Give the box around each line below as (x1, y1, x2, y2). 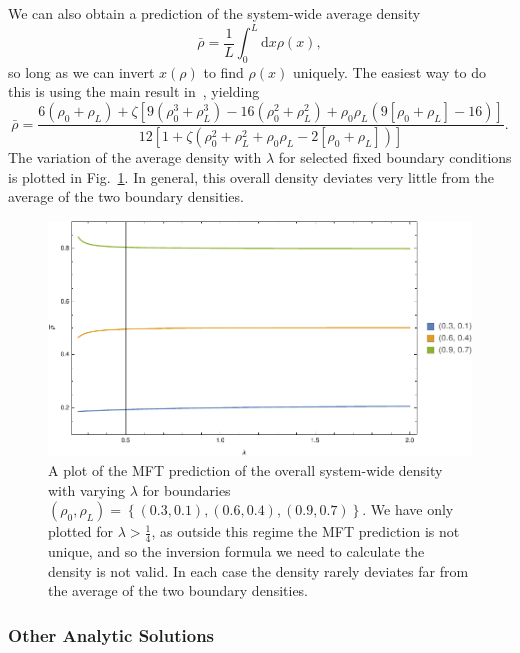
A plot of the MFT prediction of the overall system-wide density (48, 460, 443, 481)
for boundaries (142, 479, 231, 500)
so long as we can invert (8, 61, 155, 82)
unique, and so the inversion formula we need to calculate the (48, 541, 425, 562)
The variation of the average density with (8, 146, 262, 167)
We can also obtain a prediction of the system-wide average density (8, 3, 421, 23)
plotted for (48, 521, 114, 542)
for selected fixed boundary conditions (278, 146, 512, 167)
